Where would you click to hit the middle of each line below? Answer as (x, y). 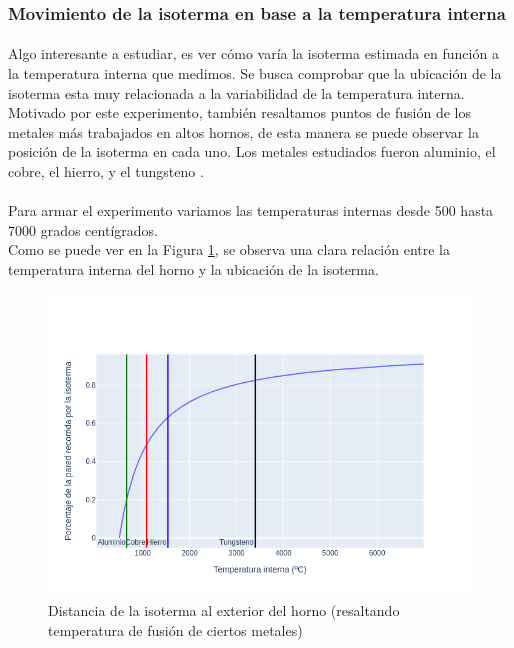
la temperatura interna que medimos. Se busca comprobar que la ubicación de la (255, 73)
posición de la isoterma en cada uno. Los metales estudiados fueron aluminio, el (252, 151)
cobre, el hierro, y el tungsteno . (106, 171)
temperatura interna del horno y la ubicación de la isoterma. (193, 268)
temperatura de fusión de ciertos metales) (175, 629)
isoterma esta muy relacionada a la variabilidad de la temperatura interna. (236, 92)
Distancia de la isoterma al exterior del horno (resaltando (224, 610)
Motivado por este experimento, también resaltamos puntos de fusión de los (239, 112)
